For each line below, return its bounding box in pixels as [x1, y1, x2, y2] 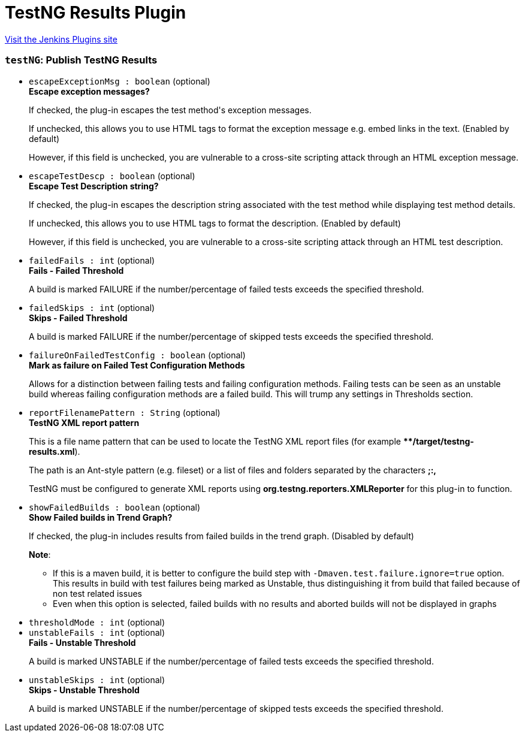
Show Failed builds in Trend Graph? [29, 512, 173, 522]
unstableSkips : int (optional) [29, 674, 165, 685]
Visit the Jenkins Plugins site [5, 34, 117, 44]
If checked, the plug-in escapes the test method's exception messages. [29, 104, 312, 115]
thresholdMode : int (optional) [29, 617, 165, 627]
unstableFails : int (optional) [29, 627, 165, 638]
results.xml [29, 446, 75, 457]
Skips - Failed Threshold [29, 312, 128, 323]
